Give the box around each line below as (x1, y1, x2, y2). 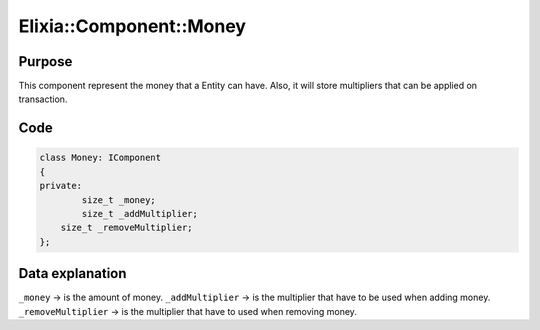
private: (39, 180, 83, 192)
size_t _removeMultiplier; (60, 222, 194, 234)
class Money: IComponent (39, 152, 162, 164)
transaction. (18, 93, 68, 105)
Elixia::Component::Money (18, 15, 247, 37)
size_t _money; (81, 194, 157, 205)
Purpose (18, 53, 73, 70)
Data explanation (18, 265, 127, 282)
